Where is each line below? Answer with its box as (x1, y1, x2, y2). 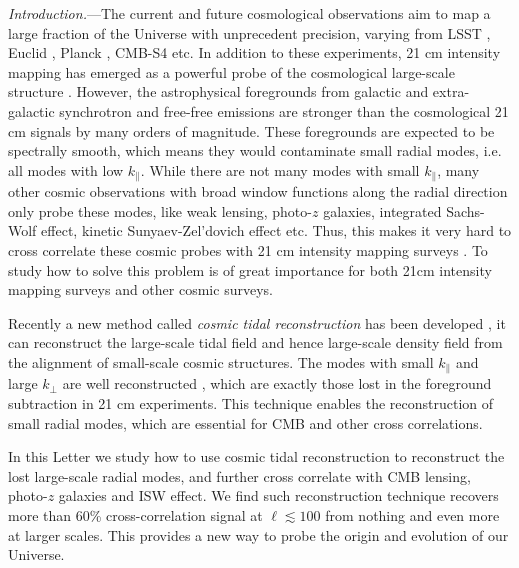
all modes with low (8, 159, 124, 180)
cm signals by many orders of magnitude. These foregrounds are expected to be (8, 120, 495, 141)
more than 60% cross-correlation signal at (8, 504, 263, 525)
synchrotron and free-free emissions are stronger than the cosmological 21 (59, 100, 509, 121)
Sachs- (446, 200, 485, 221)
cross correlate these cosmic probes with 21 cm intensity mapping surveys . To (8, 239, 488, 260)
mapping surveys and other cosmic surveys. (8, 279, 273, 300)
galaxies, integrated (323, 200, 442, 221)
